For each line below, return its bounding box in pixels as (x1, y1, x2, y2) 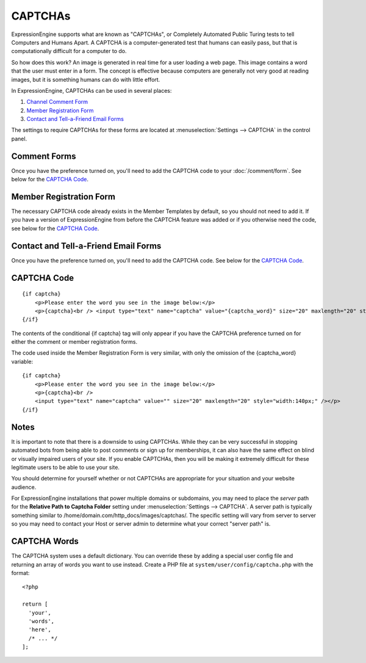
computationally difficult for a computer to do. (11, 48, 127, 55)
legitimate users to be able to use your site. (11, 463, 120, 471)
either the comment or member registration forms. (11, 338, 138, 346)
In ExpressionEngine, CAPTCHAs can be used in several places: (11, 87, 172, 94)
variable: (11, 358, 34, 365)
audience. (11, 483, 37, 491)
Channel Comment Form (26, 98, 88, 106)
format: (11, 569, 30, 576)
